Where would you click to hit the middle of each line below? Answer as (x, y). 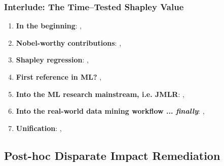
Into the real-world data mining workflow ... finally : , (110, 111)
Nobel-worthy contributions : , (69, 42)
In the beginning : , (49, 26)
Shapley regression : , (52, 60)
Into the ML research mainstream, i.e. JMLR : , (100, 94)
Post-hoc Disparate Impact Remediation (112, 155)
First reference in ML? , (59, 77)
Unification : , (39, 128)
